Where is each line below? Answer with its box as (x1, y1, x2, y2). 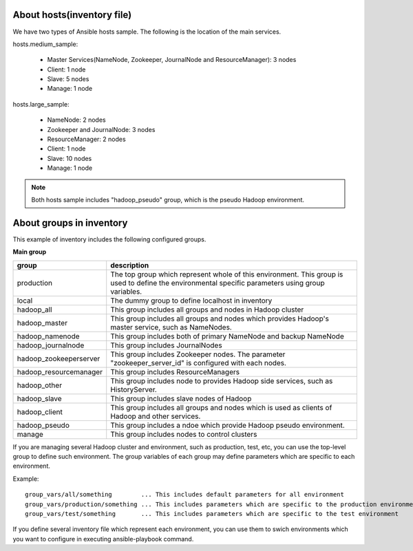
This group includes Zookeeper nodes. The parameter (110, 349, 286, 359)
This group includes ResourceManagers (110, 367, 240, 376)
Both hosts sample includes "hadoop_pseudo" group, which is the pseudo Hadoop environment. (31, 195, 305, 204)
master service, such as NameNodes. (110, 322, 232, 332)
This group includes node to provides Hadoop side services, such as (110, 376, 333, 385)
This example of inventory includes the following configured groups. (12, 235, 206, 244)
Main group (12, 248, 47, 256)
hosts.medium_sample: (12, 40, 78, 48)
